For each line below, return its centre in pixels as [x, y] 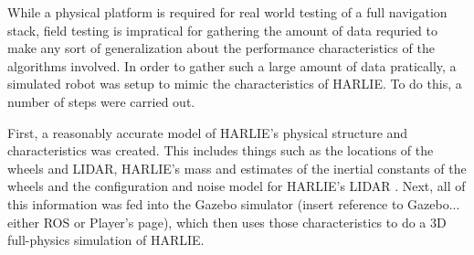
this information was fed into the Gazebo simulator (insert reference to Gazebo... [234, 203]
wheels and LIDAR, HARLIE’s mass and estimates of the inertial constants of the [237, 168]
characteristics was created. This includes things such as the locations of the [221, 150]
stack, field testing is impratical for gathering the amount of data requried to [223, 30]
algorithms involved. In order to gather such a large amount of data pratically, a [232, 65]
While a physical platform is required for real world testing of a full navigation [227, 12]
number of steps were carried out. [101, 101]
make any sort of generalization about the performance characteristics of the [221, 48]
